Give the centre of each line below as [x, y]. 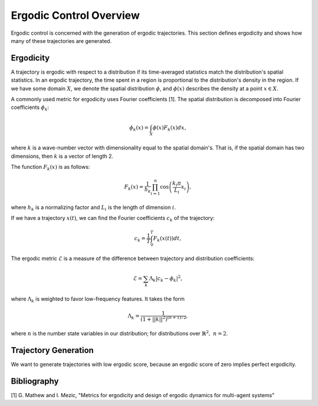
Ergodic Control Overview [75, 15]
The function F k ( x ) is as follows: [51, 168]
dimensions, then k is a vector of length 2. [62, 156]
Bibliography [35, 381]
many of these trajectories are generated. [61, 41]
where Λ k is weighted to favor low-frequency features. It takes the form [98, 299]
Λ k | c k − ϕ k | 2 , [166, 279]
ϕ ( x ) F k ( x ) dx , [170, 128]
